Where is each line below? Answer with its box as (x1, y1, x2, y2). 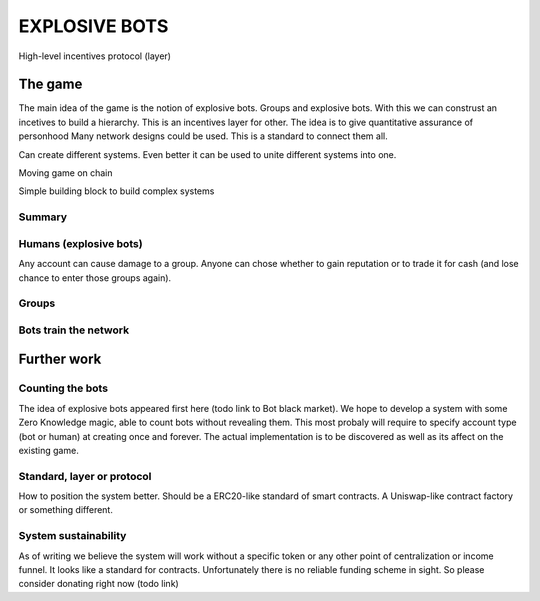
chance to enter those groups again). (18, 271, 172, 284)
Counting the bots (18, 381, 109, 395)
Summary (18, 210, 68, 224)
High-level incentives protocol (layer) (18, 50, 172, 62)
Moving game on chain (18, 167, 114, 179)
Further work (18, 351, 102, 368)
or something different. (18, 504, 114, 516)
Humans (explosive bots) (18, 236, 144, 250)
